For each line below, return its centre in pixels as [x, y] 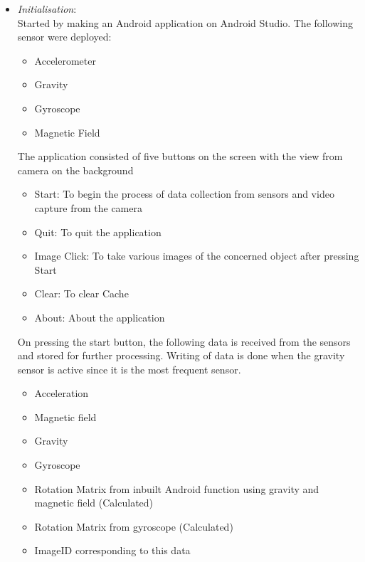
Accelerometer [65, 60]
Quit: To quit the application [98, 232]
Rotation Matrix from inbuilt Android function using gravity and [177, 488]
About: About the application [100, 317]
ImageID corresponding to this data [112, 550]
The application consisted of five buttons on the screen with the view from [180, 156]
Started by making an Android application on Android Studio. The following [185, 22]
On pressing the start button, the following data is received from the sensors [184, 341]
